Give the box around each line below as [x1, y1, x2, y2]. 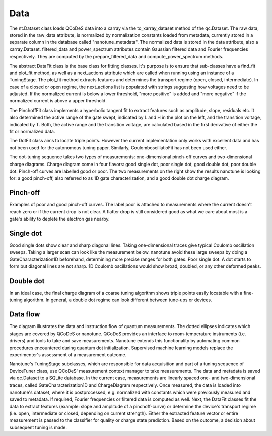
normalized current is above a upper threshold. [9, 98, 107, 104]
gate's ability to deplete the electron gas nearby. [9, 216, 110, 222]
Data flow [9, 310, 40, 319]
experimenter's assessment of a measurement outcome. [9, 351, 127, 358]
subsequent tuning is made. [9, 424, 67, 430]
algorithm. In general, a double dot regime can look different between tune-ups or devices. [23, 297, 212, 303]
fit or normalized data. [9, 129, 55, 135]
